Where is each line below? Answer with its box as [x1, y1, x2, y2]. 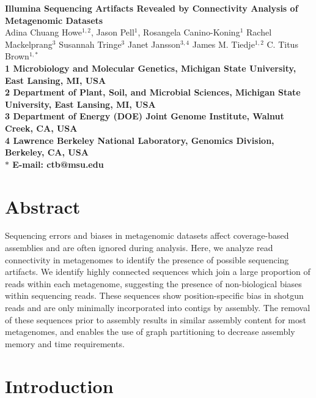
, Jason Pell [90, 26, 134, 39]
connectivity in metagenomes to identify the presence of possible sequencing [5, 253, 289, 266]
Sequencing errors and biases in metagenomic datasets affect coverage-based [5, 229, 289, 242]
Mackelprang [5, 37, 53, 50]
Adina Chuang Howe [5, 26, 82, 39]
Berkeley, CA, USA [5, 146, 89, 159]
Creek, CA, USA [5, 121, 78, 134]
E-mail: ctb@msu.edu [12, 157, 104, 170]
